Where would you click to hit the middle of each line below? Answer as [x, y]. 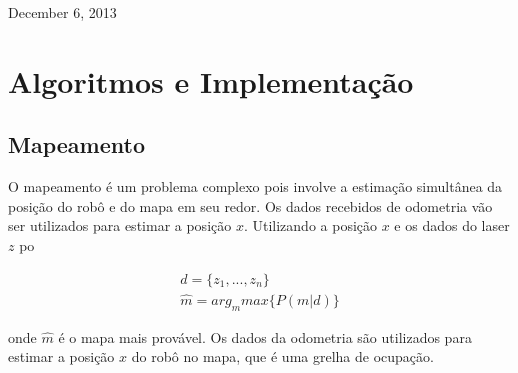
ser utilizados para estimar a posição [120, 225]
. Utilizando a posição [310, 225]
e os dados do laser [452, 225]
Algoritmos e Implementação [211, 80]
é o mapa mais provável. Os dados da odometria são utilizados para [265, 336]
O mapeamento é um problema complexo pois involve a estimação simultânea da [255, 186]
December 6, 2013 [62, 12]
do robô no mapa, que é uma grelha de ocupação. [282, 356]
